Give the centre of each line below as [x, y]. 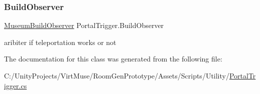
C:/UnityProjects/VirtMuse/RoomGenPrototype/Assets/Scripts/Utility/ [117, 75]
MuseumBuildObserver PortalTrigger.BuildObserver [84, 25]
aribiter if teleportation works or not [60, 42]
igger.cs [16, 85]
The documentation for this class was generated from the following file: [113, 59]
